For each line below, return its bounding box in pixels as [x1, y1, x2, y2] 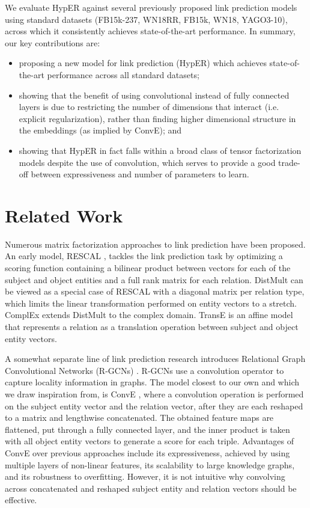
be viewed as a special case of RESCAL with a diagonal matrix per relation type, [5, 285, 305, 298]
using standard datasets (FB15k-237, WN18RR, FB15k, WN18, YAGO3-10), [5, 13, 288, 25]
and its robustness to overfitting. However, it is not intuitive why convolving [5, 470, 285, 483]
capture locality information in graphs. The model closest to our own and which [5, 376, 300, 388]
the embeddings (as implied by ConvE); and [19, 124, 182, 136]
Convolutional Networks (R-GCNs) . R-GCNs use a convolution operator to [5, 364, 284, 376]
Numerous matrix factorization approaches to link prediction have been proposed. [5, 237, 306, 250]
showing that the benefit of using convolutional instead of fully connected [19, 88, 290, 101]
